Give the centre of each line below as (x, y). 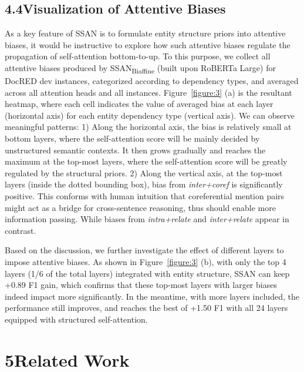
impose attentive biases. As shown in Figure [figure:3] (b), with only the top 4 (146, 262)
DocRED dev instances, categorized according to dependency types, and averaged (152, 81)
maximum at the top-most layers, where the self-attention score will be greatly (146, 161)
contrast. (21, 230)
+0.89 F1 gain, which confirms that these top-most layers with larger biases (141, 285)
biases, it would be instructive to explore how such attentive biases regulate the (148, 44)
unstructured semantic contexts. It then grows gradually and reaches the (135, 150)
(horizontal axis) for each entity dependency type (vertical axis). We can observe (150, 115)
